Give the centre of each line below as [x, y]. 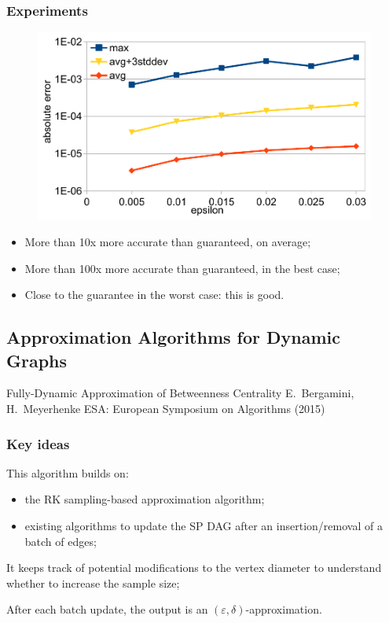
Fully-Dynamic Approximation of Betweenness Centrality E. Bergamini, [180, 393]
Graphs [37, 360]
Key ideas [38, 443]
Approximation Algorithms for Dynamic [174, 337]
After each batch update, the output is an [107, 609]
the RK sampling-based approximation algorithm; [145, 499]
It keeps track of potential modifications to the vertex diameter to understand [194, 568]
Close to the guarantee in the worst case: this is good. [154, 295]
